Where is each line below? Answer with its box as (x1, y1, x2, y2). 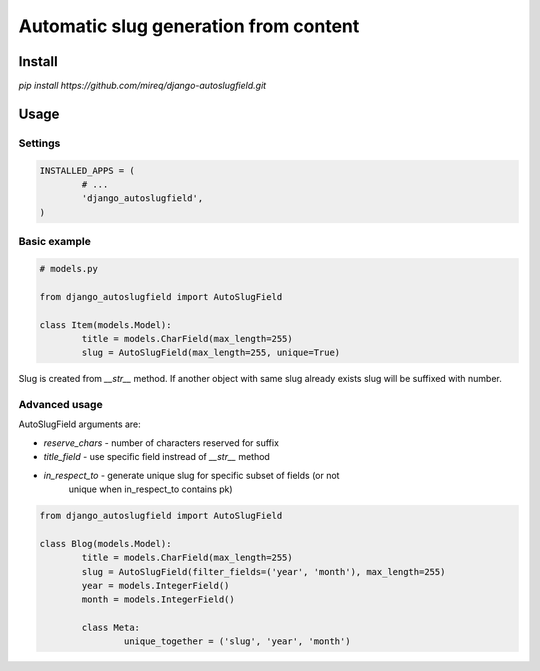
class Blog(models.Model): (39, 538, 172, 549)
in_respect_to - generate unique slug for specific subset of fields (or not (43, 469, 340, 481)
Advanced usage (18, 398, 104, 412)
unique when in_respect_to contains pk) (68, 483, 234, 495)
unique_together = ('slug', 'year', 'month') (123, 636, 351, 647)
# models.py (39, 263, 99, 274)
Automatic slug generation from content (18, 15, 360, 37)
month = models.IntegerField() (81, 594, 235, 605)
